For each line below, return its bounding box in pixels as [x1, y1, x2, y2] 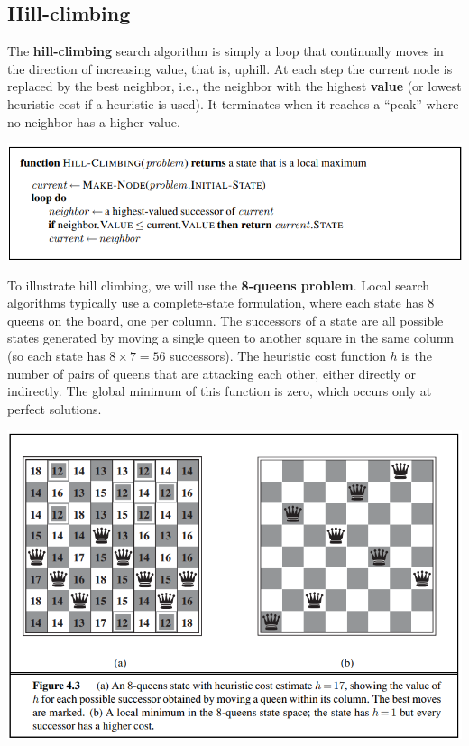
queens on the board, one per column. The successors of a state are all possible [7, 310, 444, 329]
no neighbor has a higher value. [7, 112, 180, 131]
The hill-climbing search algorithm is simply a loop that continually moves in [7, 41, 444, 60]
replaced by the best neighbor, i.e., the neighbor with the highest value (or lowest [7, 77, 462, 96]
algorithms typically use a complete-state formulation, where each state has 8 [7, 293, 435, 312]
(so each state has [7, 345, 106, 364]
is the [401, 345, 432, 364]
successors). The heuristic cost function [170, 345, 386, 364]
